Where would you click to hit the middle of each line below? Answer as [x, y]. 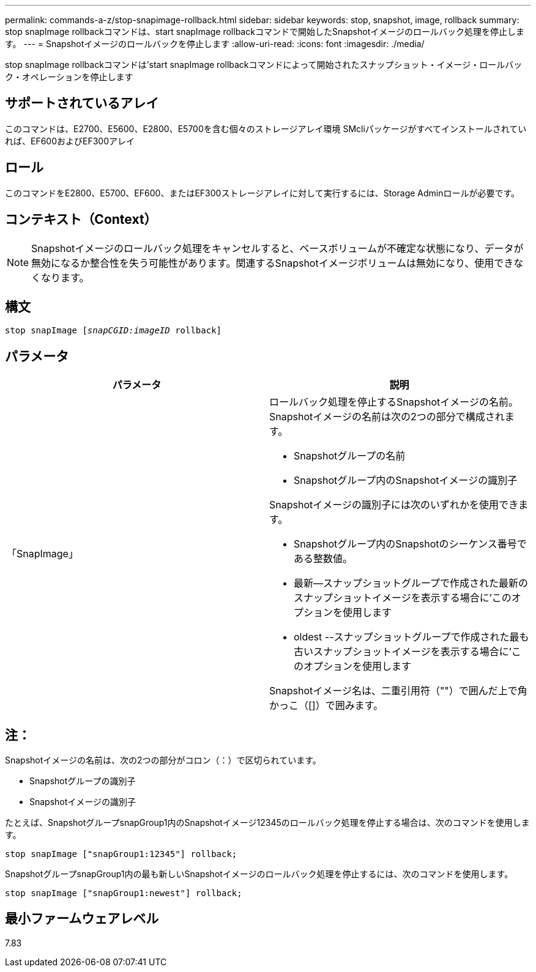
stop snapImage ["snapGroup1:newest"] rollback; [124, 893]
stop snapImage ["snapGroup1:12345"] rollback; [121, 854]
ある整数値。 [323, 559]
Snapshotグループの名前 [350, 456]
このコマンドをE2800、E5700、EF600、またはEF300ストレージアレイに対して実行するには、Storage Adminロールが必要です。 [262, 193]
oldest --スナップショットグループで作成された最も [411, 637]
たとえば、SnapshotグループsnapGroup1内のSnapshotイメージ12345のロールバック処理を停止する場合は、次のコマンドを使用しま [267, 823]
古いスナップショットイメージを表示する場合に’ [403, 652]
